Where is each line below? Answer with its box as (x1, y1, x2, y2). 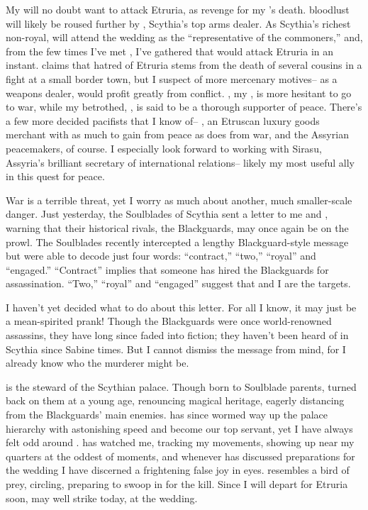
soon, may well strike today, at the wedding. (6, 490, 198, 505)
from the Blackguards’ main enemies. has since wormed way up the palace (6, 407, 328, 422)
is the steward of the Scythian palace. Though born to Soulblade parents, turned (6, 379, 357, 394)
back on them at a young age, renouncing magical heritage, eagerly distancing (6, 393, 345, 408)
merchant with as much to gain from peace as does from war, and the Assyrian (6, 127, 349, 142)
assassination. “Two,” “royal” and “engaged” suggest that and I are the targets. (6, 276, 351, 291)
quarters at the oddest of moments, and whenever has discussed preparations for (6, 448, 355, 463)
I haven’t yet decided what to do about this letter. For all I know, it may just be (6, 299, 357, 314)
